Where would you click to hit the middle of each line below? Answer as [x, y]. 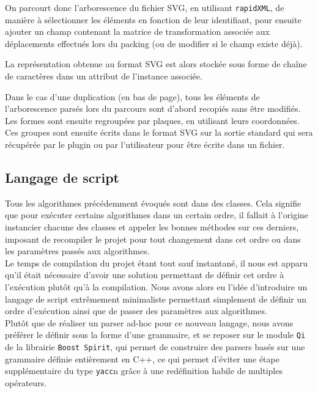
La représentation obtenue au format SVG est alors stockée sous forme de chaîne [156, 64]
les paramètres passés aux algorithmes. [77, 251]
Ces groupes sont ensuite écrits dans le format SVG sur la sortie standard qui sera [159, 132]
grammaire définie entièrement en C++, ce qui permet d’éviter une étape [142, 358]
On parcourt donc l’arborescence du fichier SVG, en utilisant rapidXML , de [145, 7]
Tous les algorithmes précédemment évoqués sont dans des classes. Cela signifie [153, 203]
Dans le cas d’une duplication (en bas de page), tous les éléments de [132, 96]
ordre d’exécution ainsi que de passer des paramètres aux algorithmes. [136, 311]
